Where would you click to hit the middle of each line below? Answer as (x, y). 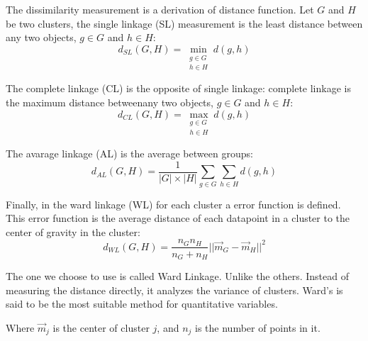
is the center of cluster (101, 327)
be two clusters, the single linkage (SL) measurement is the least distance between (184, 23)
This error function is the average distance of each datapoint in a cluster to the (178, 218)
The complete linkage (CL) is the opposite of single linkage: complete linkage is (178, 88)
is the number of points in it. (258, 327)
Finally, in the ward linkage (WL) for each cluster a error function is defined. (173, 204)
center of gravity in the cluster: (73, 231)
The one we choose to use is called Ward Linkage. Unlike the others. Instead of (177, 275)
